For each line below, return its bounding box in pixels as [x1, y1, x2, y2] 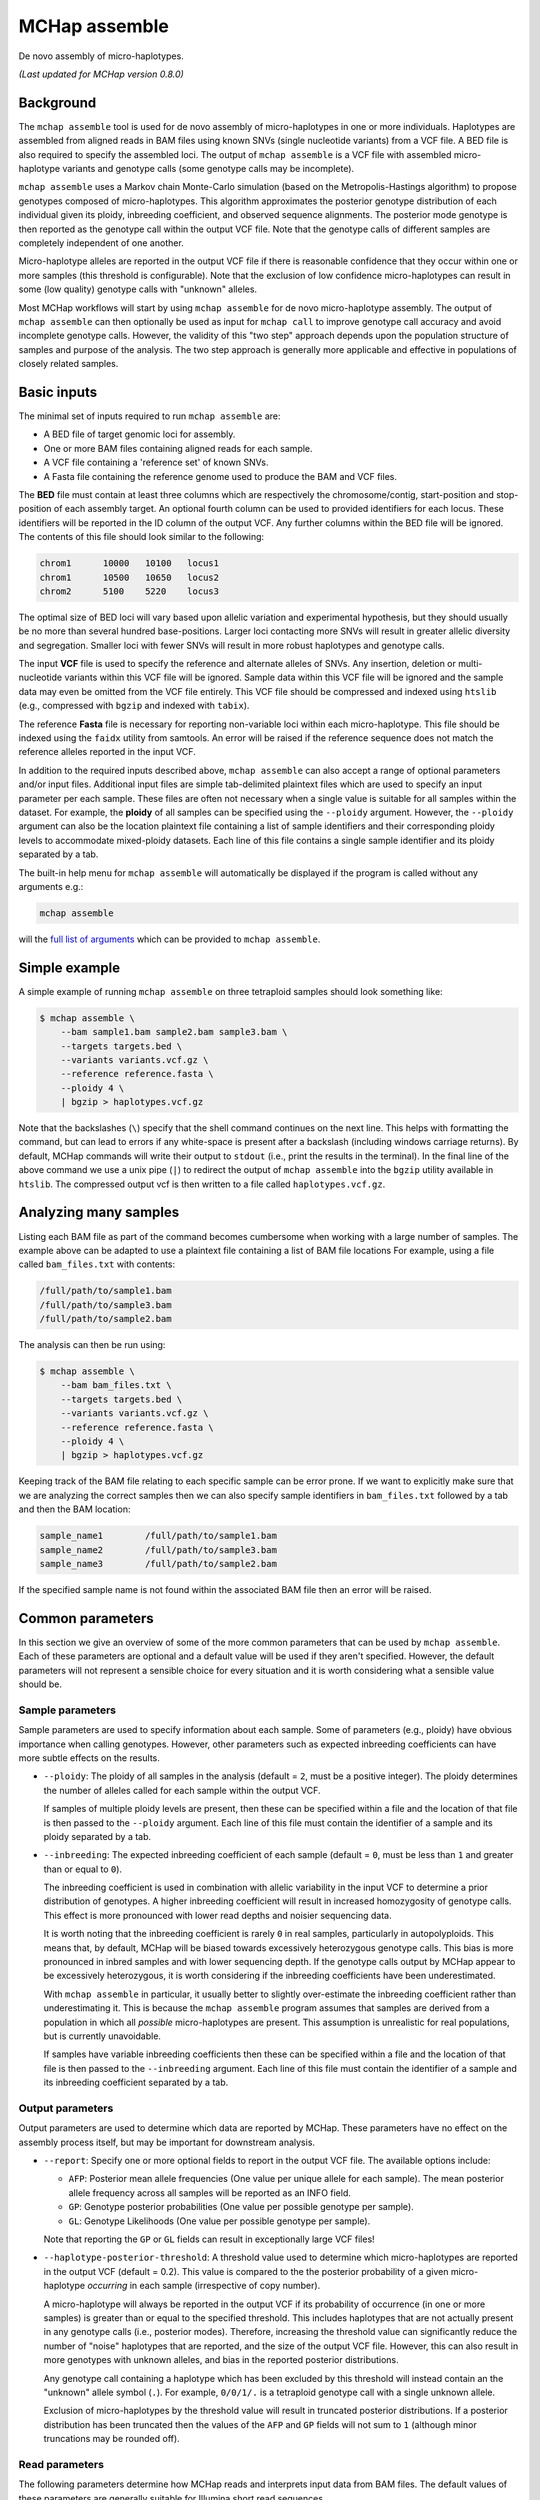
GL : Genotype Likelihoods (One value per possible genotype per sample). [68, 2215, 371, 2227]
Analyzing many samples [18, 1204, 180, 1221]
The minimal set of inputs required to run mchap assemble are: [18, 410, 281, 422]
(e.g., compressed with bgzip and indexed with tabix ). [18, 700, 250, 712]
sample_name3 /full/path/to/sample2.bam [39, 1558, 277, 1569]
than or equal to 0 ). [43, 1863, 123, 1875]
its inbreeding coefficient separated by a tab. [43, 2076, 229, 2089]
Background [18, 94, 97, 111]
